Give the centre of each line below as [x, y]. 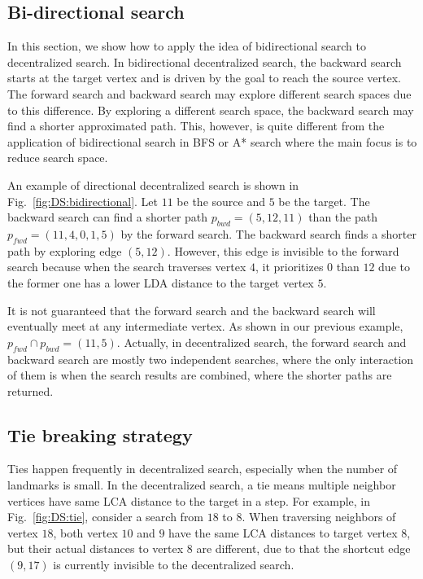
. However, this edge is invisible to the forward [283, 250]
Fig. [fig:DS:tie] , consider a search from [106, 517]
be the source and [221, 201]
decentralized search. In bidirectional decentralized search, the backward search [205, 61]
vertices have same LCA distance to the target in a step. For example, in [189, 500]
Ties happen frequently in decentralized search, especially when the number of [203, 469]
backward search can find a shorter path [108, 217]
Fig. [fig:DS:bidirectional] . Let [83, 201]
